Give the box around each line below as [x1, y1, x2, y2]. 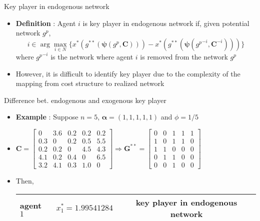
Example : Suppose [15, 111, 78, 122]
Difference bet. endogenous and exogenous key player [4, 94, 166, 105]
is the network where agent [50, 51, 133, 61]
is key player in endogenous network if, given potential [82, 17, 249, 28]
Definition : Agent [15, 17, 76, 28]
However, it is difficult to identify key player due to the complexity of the [15, 68, 240, 78]
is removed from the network [140, 51, 228, 61]
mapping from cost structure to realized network [15, 78, 164, 88]
